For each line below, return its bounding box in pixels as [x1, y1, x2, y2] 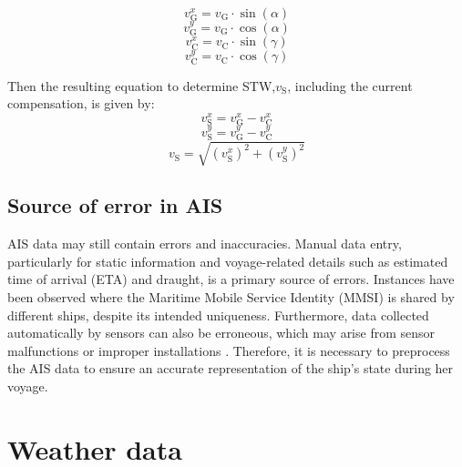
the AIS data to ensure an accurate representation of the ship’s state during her [7, 359, 454, 378]
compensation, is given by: [7, 94, 155, 113]
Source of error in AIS [7, 191, 223, 219]
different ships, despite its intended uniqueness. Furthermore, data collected [7, 305, 429, 324]
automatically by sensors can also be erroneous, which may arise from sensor [7, 323, 436, 342]
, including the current [287, 76, 413, 95]
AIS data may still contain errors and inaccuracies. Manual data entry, [7, 234, 402, 253]
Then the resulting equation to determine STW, [7, 76, 276, 95]
